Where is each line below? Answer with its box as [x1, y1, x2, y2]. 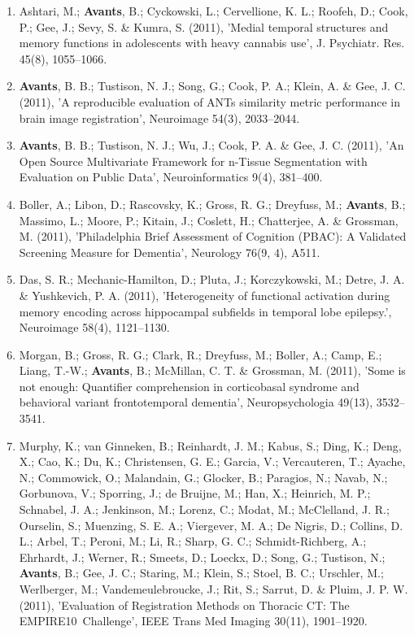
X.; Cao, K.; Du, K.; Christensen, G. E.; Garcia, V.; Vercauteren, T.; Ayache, [19, 453, 406, 470]
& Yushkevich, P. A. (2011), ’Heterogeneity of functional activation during [19, 286, 390, 303]
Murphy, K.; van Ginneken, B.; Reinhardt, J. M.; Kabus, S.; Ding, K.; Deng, [19, 437, 402, 454]
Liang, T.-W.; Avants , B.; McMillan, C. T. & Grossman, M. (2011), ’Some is [19, 362, 406, 379]
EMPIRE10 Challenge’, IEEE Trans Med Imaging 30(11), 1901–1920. [19, 612, 368, 629]
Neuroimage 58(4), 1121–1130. [19, 319, 170, 336]
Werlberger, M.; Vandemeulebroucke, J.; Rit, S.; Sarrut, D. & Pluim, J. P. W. [19, 581, 408, 597]
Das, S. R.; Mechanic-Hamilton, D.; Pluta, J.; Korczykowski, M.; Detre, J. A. [19, 271, 405, 288]
